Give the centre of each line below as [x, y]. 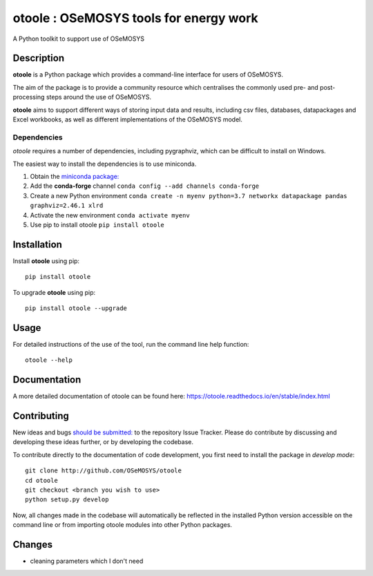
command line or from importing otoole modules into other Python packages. [123, 525]
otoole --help [49, 360]
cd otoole [41, 480]
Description [39, 58]
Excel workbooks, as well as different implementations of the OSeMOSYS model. [128, 119]
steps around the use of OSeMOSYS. [99, 97]
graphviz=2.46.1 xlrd [67, 206]
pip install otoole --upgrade [76, 308]
